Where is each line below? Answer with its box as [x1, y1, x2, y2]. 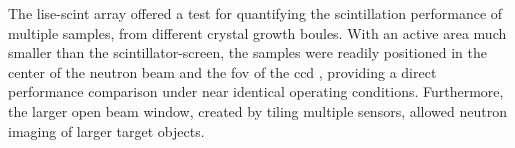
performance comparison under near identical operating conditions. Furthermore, [8, 81, 504, 102]
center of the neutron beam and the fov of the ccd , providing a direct [8, 61, 437, 82]
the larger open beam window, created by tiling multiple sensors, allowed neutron [8, 100, 507, 121]
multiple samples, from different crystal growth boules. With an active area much [8, 22, 507, 43]
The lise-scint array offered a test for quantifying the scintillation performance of [8, 3, 503, 23]
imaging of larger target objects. [8, 120, 205, 141]
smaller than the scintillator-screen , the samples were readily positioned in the [8, 42, 487, 63]
